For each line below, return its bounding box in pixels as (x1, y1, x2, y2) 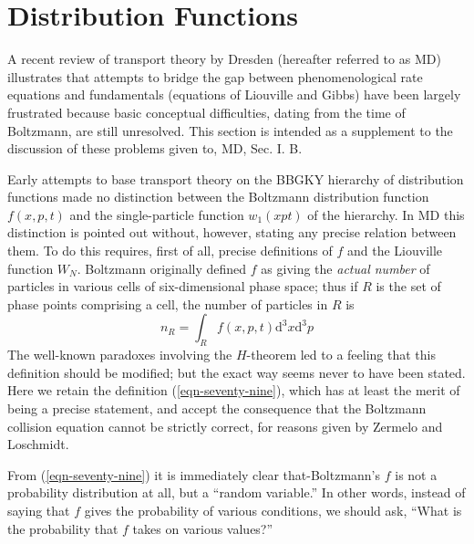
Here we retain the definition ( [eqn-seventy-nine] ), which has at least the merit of (7, 381, 460, 400)
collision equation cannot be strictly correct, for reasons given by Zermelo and (7, 416, 443, 435)
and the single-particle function (69, 204, 244, 224)
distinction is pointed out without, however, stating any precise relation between (7, 223, 457, 242)
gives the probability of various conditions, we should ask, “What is (84, 500, 462, 519)
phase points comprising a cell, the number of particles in (7, 294, 328, 313)
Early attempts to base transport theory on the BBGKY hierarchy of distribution (7, 169, 464, 188)
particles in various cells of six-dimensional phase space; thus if (7, 277, 358, 296)
